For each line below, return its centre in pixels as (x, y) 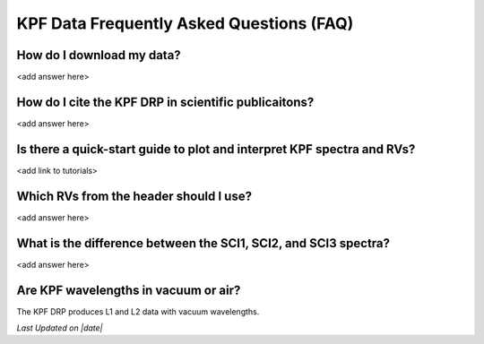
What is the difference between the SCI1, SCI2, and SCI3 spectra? (203, 243)
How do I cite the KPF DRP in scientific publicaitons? (165, 102)
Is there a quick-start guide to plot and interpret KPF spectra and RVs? (216, 149)
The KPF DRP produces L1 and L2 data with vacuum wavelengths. (138, 311)
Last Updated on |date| (60, 328)
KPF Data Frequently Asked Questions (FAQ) (185, 23)
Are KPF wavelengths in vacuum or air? (129, 290)
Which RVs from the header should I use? (134, 196)
